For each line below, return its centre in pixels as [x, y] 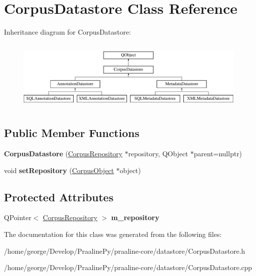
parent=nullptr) [218, 153]
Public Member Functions [72, 133]
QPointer [18, 217]
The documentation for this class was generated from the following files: [113, 234]
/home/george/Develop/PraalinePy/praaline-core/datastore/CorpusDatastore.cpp [128, 267]
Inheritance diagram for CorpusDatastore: [67, 32]
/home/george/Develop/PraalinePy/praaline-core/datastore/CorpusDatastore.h [125, 251]
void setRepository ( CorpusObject [59, 170]
